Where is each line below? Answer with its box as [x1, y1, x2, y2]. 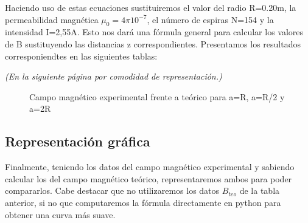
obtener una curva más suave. [5, 208, 116, 221]
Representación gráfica [5, 132, 150, 151]
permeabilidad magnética [5, 13, 99, 26]
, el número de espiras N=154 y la [147, 13, 274, 26]
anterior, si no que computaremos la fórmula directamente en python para [5, 196, 281, 208]
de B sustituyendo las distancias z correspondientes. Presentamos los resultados [5, 37, 301, 50]
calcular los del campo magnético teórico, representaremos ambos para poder [5, 172, 292, 185]
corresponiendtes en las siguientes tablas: [5, 49, 158, 62]
